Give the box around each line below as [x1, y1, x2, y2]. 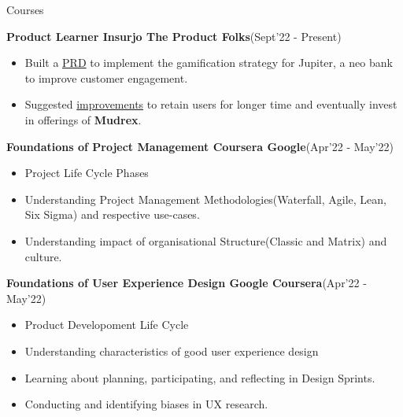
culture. [24, 248, 62, 264]
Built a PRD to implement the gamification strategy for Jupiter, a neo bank [24, 54, 393, 71]
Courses [6, 2, 44, 17]
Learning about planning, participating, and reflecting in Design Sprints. [24, 369, 375, 386]
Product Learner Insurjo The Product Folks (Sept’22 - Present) [6, 28, 342, 44]
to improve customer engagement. [24, 69, 188, 86]
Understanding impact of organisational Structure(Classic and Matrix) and [24, 232, 387, 249]
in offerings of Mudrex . [24, 111, 142, 127]
